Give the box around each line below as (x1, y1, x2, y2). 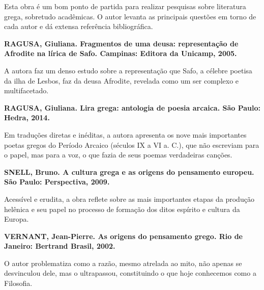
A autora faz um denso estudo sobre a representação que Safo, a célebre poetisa (4, 65, 252, 75)
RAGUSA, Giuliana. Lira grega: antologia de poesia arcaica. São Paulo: (4, 102, 260, 113)
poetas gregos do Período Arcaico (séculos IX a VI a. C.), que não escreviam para (4, 139, 259, 150)
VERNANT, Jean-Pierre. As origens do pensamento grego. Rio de (4, 230, 243, 241)
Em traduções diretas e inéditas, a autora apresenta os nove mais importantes (4, 129, 247, 140)
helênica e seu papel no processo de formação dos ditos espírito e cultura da (4, 203, 240, 214)
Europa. (4, 214, 29, 224)
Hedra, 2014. (4, 112, 50, 123)
